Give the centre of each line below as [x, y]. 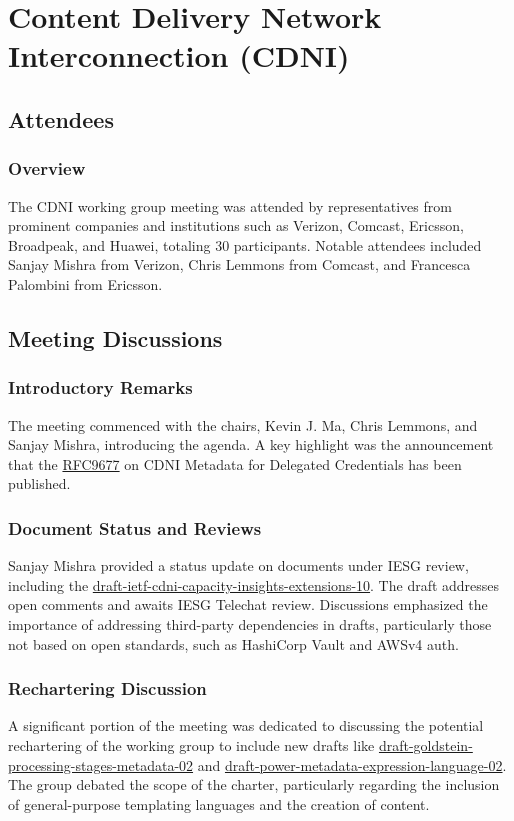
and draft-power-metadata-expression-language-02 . [352, 764]
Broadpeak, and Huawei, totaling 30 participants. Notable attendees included [245, 244]
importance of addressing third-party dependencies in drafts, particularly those [250, 623]
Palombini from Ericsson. [85, 283]
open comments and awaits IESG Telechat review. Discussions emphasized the [248, 604]
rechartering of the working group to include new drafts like [191, 744]
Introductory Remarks [100, 387]
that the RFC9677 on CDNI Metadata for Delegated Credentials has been [235, 463]
